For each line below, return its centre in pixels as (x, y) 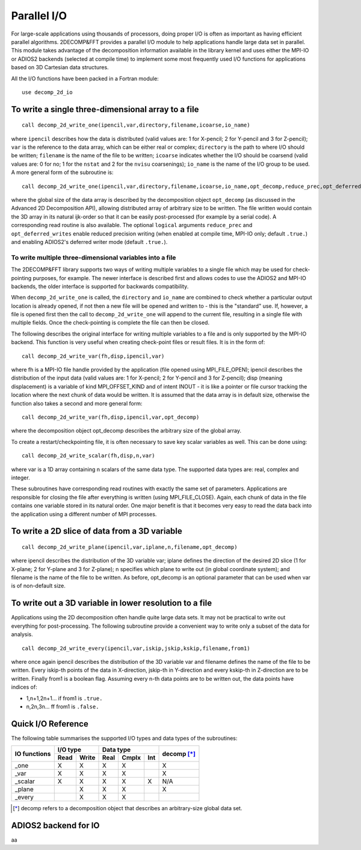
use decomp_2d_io (47, 92)
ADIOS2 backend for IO (55, 826)
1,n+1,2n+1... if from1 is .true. (64, 698)
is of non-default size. (39, 586)
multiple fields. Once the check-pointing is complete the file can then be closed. (110, 323)
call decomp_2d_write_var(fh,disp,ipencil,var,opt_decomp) (111, 417)
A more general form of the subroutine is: (62, 172)
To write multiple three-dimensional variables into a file (94, 257)
